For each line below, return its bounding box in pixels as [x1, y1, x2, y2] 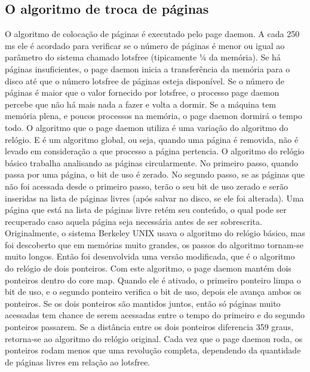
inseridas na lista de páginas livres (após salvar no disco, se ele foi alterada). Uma [5, 191, 304, 204]
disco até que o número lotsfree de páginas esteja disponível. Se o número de [5, 74, 284, 87]
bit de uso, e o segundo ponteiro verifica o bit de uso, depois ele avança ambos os [5, 285, 302, 298]
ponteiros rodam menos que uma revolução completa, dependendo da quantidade [5, 344, 301, 356]
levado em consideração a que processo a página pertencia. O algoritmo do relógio [5, 145, 305, 157]
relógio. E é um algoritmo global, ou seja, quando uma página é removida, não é [5, 133, 299, 145]
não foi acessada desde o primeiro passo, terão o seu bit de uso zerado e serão [5, 179, 288, 192]
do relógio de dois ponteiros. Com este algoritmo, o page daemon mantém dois [5, 262, 291, 275]
